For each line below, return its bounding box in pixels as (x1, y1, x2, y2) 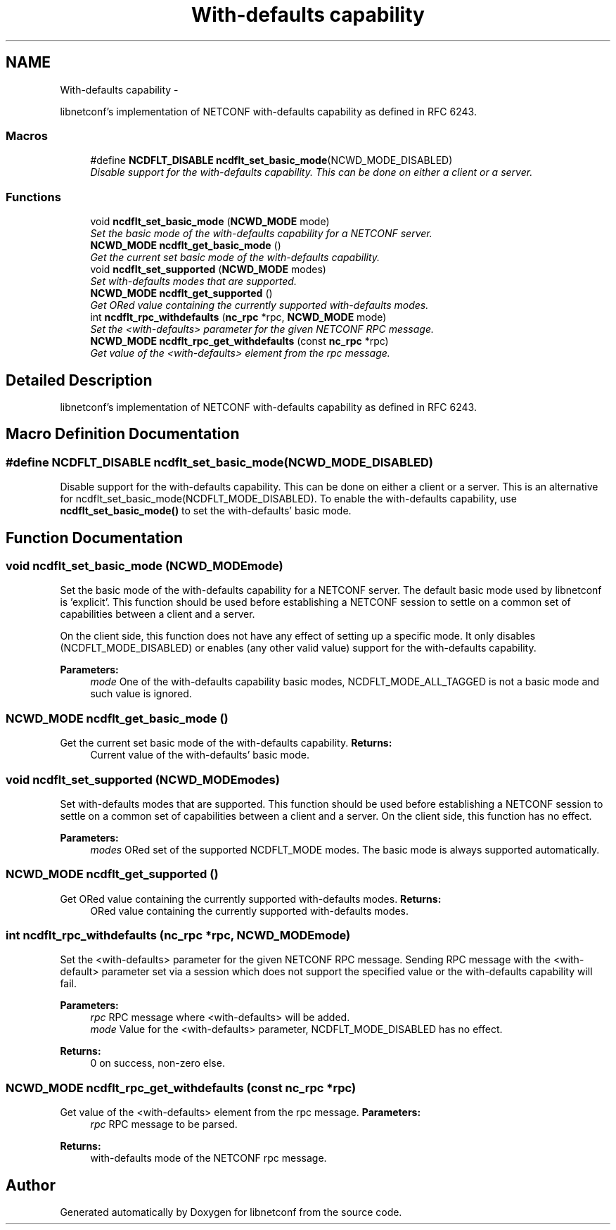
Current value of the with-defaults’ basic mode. (90, 749, 309, 761)
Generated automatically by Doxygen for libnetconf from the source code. (60, 1205, 402, 1218)
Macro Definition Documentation (6, 425, 240, 443)
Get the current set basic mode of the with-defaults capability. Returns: (60, 737, 392, 749)
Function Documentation (6, 528, 183, 547)
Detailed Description (6, 371, 153, 389)
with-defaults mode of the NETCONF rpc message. (90, 1152, 327, 1165)
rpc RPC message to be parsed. (90, 1118, 238, 1131)
